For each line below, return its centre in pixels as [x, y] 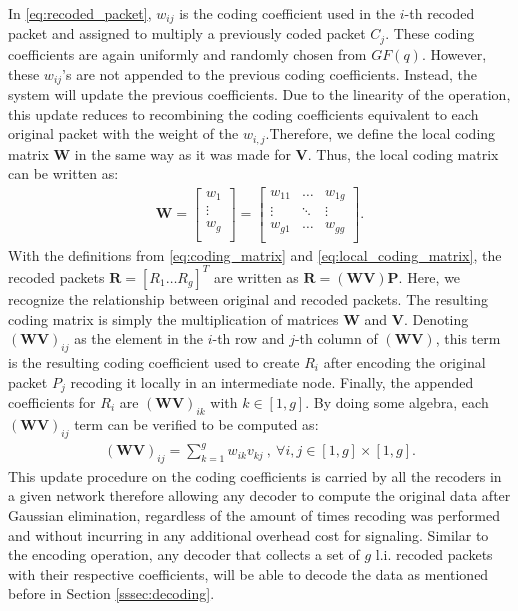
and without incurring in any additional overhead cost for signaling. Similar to [248, 534]
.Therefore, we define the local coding [380, 133]
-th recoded [439, 13]
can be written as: [63, 173]
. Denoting [436, 318]
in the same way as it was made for [182, 153]
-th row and [248, 338]
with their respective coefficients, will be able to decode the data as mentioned [248, 573]
